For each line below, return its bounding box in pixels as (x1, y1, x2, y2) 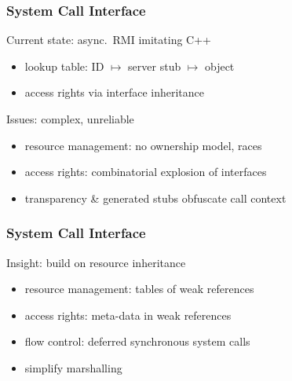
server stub (128, 57, 181, 74)
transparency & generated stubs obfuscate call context (24, 189, 287, 206)
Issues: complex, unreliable (6, 111, 134, 126)
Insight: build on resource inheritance (6, 254, 186, 270)
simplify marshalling (24, 359, 122, 376)
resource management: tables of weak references (24, 280, 254, 297)
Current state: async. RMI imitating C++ (6, 31, 211, 48)
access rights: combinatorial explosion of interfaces (24, 163, 267, 180)
